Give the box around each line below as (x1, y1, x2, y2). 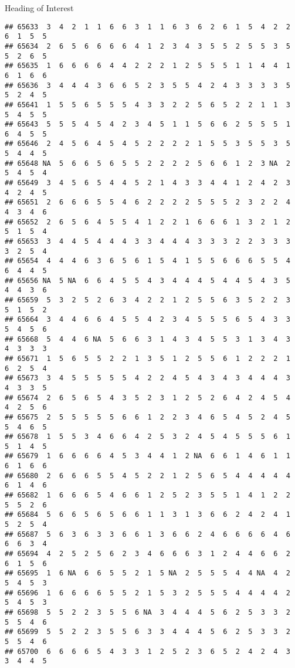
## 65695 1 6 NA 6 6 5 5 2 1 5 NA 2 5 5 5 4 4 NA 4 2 (5, 569, 290, 578)
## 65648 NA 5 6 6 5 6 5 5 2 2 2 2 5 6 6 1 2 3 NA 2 (5, 159, 290, 168)
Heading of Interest (5, 2, 74, 13)
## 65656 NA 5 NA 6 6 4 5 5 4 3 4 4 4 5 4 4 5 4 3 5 (5, 276, 290, 285)
